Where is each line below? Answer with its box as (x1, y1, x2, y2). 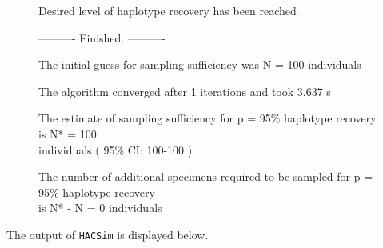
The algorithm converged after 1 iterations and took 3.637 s (38, 82, 331, 99)
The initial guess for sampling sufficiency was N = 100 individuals (38, 56, 361, 73)
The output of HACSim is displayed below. (6, 226, 209, 242)
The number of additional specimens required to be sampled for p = (38, 168, 373, 185)
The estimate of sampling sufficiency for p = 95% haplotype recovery (38, 110, 377, 126)
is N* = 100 (38, 125, 97, 142)
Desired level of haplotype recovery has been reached (38, 2, 297, 18)
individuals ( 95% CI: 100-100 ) (38, 141, 193, 158)
